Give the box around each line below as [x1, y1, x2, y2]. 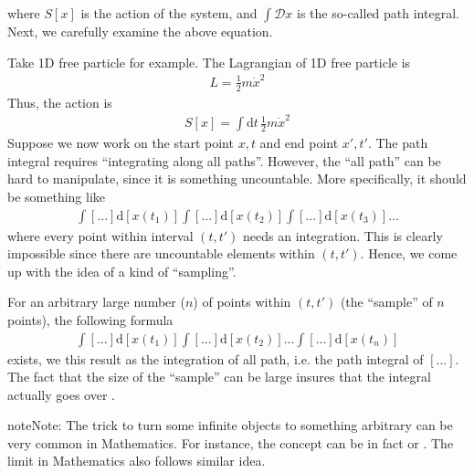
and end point [259, 133, 339, 152]
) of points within [193, 292, 291, 311]
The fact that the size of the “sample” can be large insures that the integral [7, 367, 431, 386]
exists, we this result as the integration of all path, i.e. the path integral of [7, 349, 424, 368]
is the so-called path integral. [297, 4, 459, 22]
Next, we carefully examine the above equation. [7, 22, 273, 40]
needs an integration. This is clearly [243, 226, 443, 245]
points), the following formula [7, 310, 174, 329]
